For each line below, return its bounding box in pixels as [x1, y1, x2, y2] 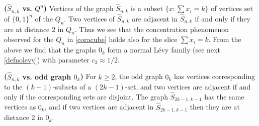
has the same [204, 91, 244, 101]
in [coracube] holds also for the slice [67, 34, 178, 44]
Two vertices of [68, 13, 115, 23]
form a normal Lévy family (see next [107, 44, 220, 55]
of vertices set [211, 3, 253, 13]
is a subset [130, 3, 163, 13]
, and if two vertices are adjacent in [44, 101, 154, 112]
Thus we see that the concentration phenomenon [79, 23, 229, 34]
